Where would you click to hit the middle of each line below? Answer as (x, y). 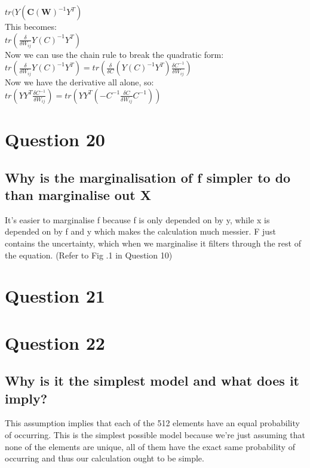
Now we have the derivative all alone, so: (79, 82)
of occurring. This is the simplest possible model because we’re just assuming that (155, 435)
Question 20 (55, 139)
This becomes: (31, 26)
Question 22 (55, 342)
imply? (26, 398)
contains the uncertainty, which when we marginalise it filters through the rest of (153, 243)
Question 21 (55, 296)
